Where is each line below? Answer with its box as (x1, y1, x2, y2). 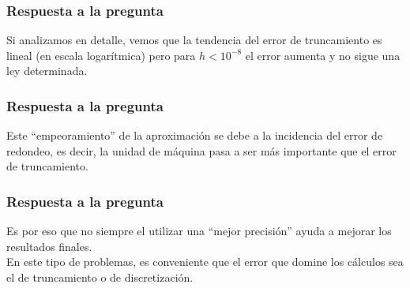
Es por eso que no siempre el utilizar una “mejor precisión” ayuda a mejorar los (6, 223, 392, 239)
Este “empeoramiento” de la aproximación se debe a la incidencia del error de (6, 127, 383, 144)
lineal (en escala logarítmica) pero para (6, 47, 196, 63)
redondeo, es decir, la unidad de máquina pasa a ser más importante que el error (6, 142, 397, 159)
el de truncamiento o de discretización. (6, 269, 194, 285)
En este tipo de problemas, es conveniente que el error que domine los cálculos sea (6, 253, 404, 270)
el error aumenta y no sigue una (245, 47, 401, 63)
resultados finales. (6, 238, 92, 254)
